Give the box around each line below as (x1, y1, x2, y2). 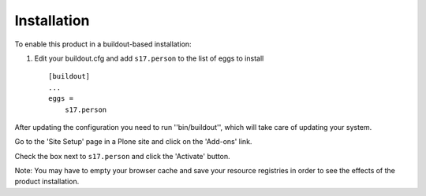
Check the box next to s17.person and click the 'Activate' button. (14, 151, 230, 161)
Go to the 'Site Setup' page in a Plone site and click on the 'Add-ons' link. (14, 137, 252, 146)
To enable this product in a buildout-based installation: (14, 39, 192, 49)
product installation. (14, 177, 80, 187)
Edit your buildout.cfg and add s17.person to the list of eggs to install (34, 54, 264, 63)
